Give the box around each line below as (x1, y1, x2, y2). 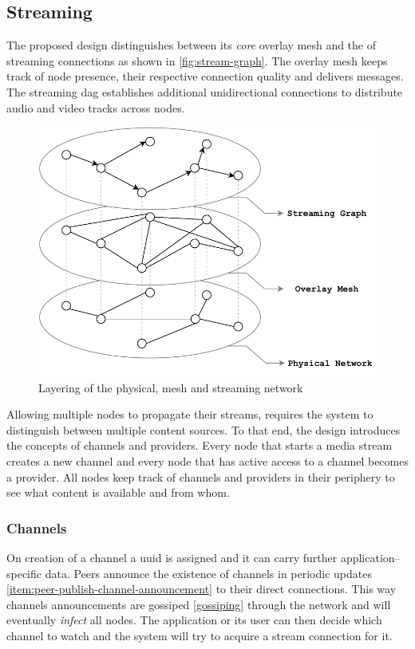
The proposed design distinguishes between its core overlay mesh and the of (6, 37, 377, 53)
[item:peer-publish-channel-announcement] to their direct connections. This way (6, 580, 397, 597)
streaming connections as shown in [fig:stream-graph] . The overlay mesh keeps (6, 52, 388, 69)
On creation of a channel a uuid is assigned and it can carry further (6, 549, 338, 565)
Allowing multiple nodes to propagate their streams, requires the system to (6, 406, 373, 423)
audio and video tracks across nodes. (6, 99, 185, 116)
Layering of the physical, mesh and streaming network (38, 379, 303, 395)
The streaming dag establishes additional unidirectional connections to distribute (6, 83, 403, 100)
